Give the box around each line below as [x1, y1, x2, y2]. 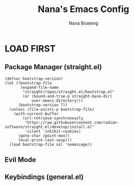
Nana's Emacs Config [37, 4, 129, 15]
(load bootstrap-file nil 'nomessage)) [9, 142, 92, 147]
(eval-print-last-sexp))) [17, 137, 72, 142]
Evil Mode [4, 155, 36, 164]
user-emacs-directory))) [31, 98, 83, 103]
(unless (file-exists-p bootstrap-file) [9, 107, 94, 112]
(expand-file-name [20, 85, 58, 90]
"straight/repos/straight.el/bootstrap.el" [22, 89, 114, 94]
